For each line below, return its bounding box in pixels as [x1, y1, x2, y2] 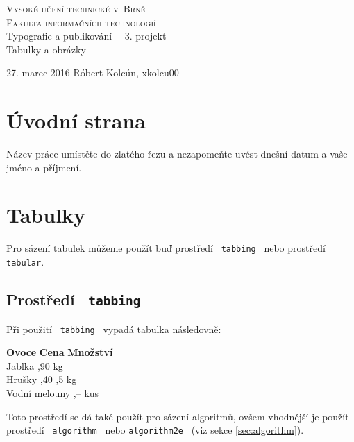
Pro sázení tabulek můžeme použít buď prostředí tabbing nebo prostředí [6, 241, 326, 255]
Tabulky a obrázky [6, 42, 86, 56]
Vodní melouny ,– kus [6, 385, 99, 400]
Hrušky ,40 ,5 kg [6, 372, 77, 386]
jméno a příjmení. [6, 160, 82, 174]
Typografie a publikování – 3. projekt [6, 28, 167, 43]
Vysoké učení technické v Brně [6, 1, 146, 15]
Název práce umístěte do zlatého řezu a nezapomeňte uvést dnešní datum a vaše [6, 146, 348, 161]
